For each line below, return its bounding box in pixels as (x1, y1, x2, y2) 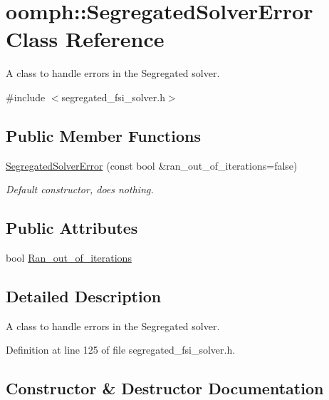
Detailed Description (6, 285, 162, 307)
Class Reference (6, 24, 164, 53)
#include (6, 89, 46, 104)
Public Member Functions (6, 124, 201, 146)
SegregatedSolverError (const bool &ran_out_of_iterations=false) (6, 158, 298, 173)
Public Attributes (6, 217, 138, 239)
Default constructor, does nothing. (6, 182, 154, 197)
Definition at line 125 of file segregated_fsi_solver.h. (6, 342, 236, 357)
